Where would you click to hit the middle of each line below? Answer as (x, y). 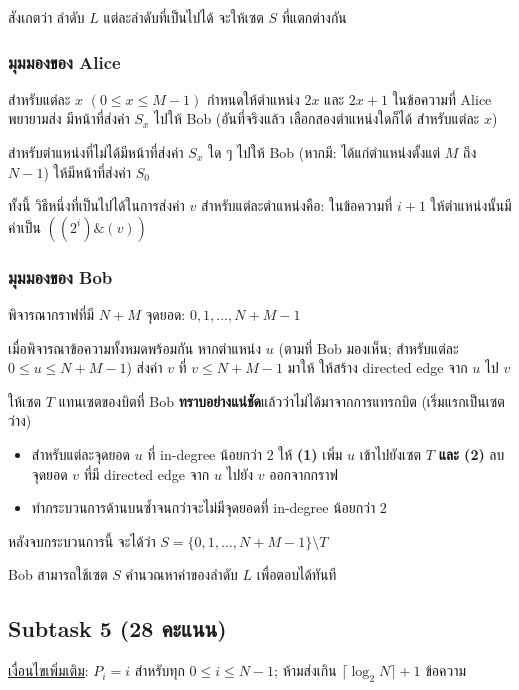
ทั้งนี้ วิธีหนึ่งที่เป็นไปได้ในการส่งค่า (96, 205)
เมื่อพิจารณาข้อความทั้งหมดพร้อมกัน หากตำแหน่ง (135, 347)
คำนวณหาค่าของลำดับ (181, 574)
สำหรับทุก (159, 670)
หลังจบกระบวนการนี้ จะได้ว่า (82, 540)
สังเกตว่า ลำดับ (46, 17)
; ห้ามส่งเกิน (305, 670)
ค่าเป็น (24, 226)
